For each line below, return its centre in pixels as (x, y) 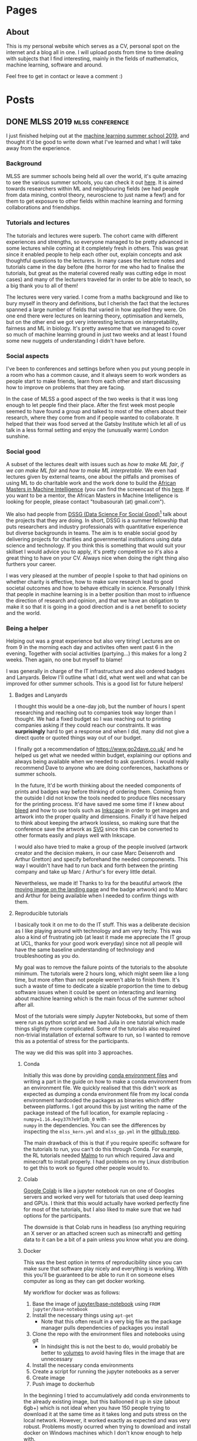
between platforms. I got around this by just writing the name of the (105, 1106)
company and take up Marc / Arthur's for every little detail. (86, 872)
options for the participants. (57, 1216)
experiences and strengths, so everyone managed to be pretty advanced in (97, 242)
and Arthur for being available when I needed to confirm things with (96, 896)
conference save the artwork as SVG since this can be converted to (96, 829)
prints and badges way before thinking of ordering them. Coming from (100, 792)
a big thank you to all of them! (42, 285)
